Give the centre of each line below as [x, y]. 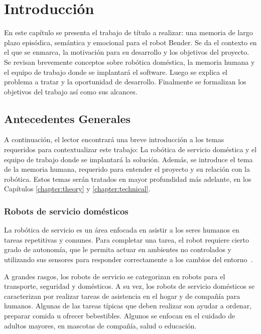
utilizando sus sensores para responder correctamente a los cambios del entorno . [128, 259]
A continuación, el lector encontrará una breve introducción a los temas [114, 139]
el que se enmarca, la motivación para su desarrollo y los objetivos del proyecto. [127, 52]
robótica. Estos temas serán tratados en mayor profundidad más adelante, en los [128, 179]
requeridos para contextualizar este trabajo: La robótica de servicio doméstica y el [130, 149]
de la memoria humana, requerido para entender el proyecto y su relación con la [127, 169]
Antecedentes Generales [68, 118]
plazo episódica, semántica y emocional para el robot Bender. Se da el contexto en [130, 42]
